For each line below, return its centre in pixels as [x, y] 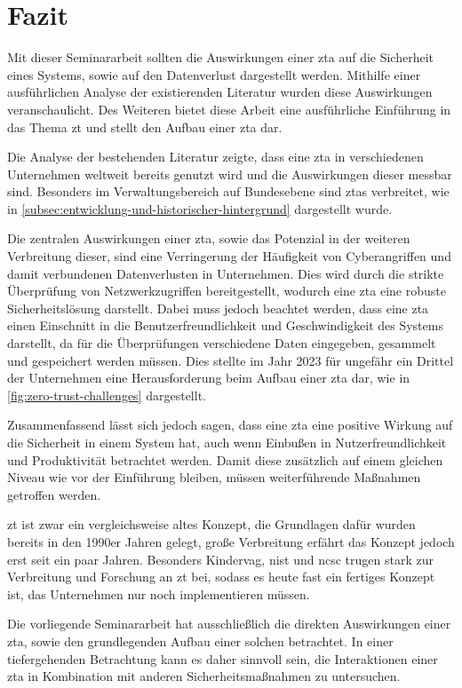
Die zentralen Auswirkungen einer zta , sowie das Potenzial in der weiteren [209, 238]
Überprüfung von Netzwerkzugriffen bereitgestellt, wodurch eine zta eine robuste [227, 291]
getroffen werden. [54, 494]
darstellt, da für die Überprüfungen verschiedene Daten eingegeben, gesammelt [222, 343]
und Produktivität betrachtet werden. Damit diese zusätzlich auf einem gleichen [225, 459]
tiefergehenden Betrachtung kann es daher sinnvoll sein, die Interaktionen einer [223, 658]
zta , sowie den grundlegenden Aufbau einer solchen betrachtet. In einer [200, 641]
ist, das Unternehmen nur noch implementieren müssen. [159, 593]
